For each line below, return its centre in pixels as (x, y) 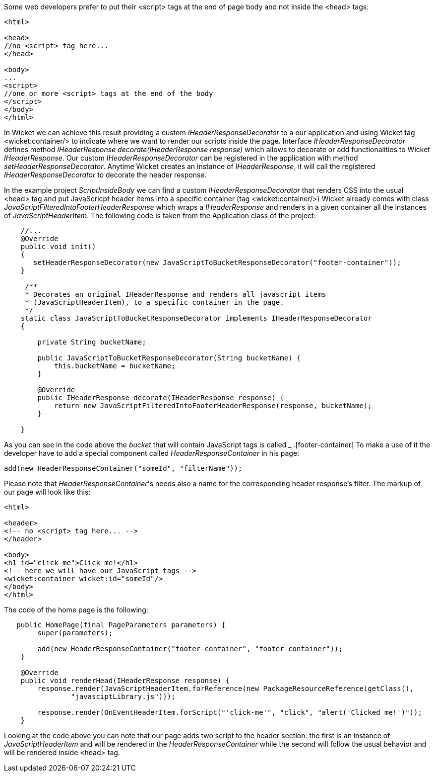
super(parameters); (75, 633)
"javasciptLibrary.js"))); (123, 696)
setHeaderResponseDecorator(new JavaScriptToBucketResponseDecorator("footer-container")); (217, 262)
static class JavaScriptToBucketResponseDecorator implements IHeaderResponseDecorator (196, 318)
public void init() (58, 247)
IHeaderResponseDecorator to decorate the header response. (105, 175)
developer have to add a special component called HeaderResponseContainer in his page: (152, 453)
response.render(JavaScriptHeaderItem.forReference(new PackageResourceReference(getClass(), (226, 689)
